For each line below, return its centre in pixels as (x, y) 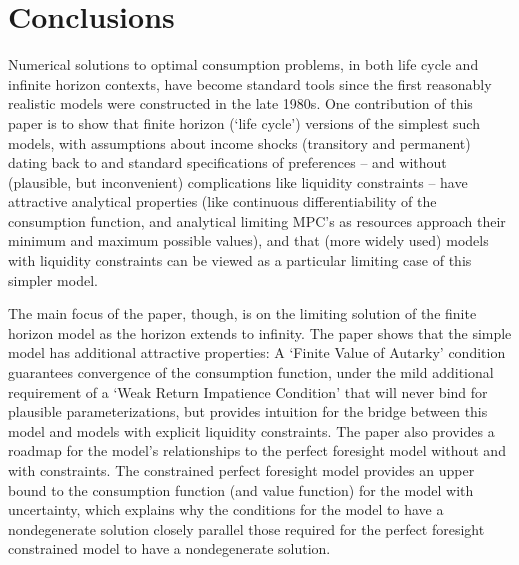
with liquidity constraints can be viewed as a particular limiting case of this (240, 260)
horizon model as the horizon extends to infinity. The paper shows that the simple (260, 332)
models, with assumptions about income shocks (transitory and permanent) (239, 142)
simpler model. (53, 279)
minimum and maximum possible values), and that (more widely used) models (248, 240)
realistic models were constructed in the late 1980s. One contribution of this (240, 103)
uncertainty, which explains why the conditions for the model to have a (226, 509)
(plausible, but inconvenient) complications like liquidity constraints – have (238, 181)
